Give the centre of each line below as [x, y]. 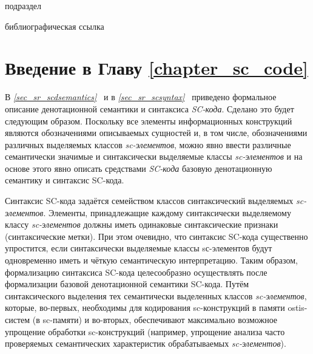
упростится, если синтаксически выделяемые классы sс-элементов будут [139, 248]
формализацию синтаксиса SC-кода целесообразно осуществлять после [136, 272]
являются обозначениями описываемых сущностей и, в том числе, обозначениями [156, 133]
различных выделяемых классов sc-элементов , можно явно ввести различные [148, 144]
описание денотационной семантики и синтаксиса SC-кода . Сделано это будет [150, 108]
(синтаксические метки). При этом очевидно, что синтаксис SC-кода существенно [156, 236]
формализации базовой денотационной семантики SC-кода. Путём [127, 284]
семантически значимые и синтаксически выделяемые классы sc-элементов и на [154, 156]
